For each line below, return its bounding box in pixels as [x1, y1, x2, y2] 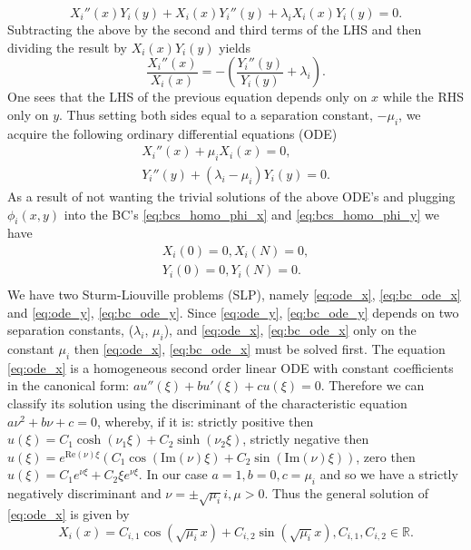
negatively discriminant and [7, 484, 162, 503]
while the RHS [382, 87, 465, 106]
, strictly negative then [242, 429, 369, 448]
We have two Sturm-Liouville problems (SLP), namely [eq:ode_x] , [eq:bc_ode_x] [7, 285, 461, 304]
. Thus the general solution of [264, 484, 429, 503]
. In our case [138, 465, 208, 484]
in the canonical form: [7, 376, 130, 395]
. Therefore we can [320, 376, 425, 395]
